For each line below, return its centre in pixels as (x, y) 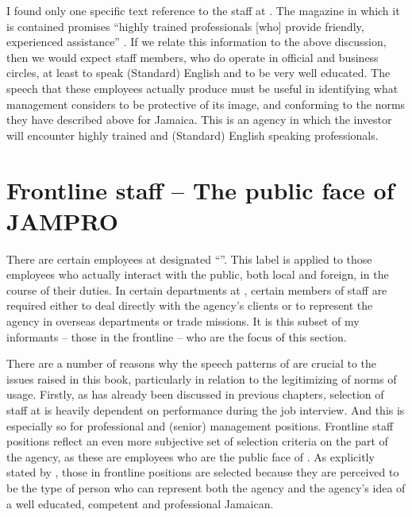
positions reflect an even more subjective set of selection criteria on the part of (197, 441)
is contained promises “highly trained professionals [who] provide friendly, (185, 26)
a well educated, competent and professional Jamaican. (140, 503)
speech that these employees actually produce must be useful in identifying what (202, 88)
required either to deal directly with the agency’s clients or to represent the (190, 305)
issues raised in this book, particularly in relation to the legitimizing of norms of (202, 378)
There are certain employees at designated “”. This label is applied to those (189, 258)
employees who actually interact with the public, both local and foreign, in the (198, 274)
